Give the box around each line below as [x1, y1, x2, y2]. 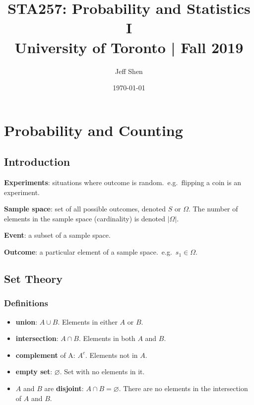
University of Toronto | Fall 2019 [14, 37, 244, 57]
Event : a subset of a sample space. [4, 230, 111, 240]
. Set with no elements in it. [60, 366, 145, 377]
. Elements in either [58, 316, 118, 327]
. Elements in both [78, 333, 135, 343]
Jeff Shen [115, 66, 143, 76]
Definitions [4, 297, 48, 309]
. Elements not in [85, 349, 138, 360]
